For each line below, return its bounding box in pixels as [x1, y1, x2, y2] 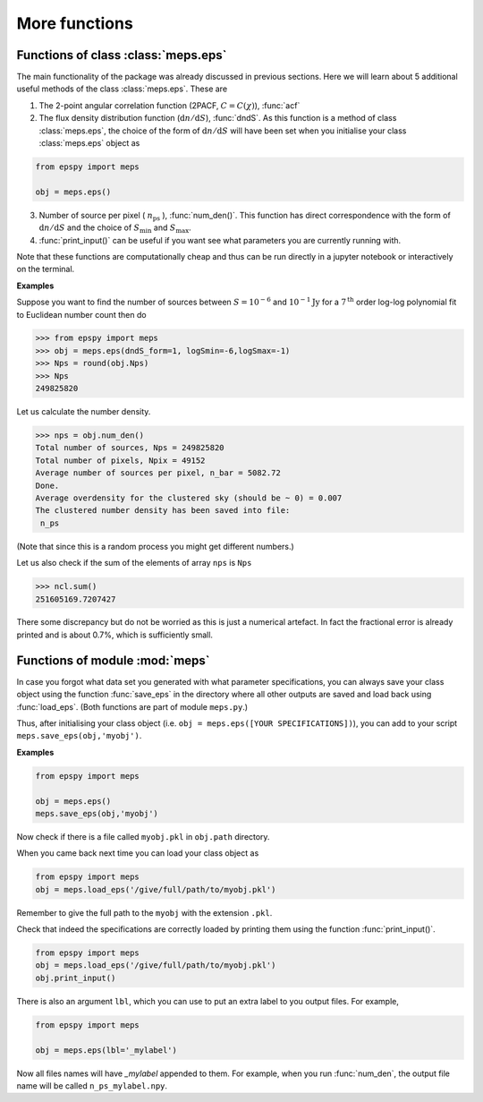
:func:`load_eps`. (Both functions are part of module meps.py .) [16, 701, 249, 712]
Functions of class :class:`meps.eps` [16, 47, 227, 63]
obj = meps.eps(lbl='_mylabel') [35, 1045, 178, 1055]
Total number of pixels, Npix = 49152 [35, 455, 206, 466]
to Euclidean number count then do [16, 309, 147, 320]
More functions [16, 13, 133, 33]
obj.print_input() [35, 972, 116, 983]
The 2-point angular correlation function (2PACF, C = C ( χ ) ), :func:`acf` [38, 99, 301, 111]
